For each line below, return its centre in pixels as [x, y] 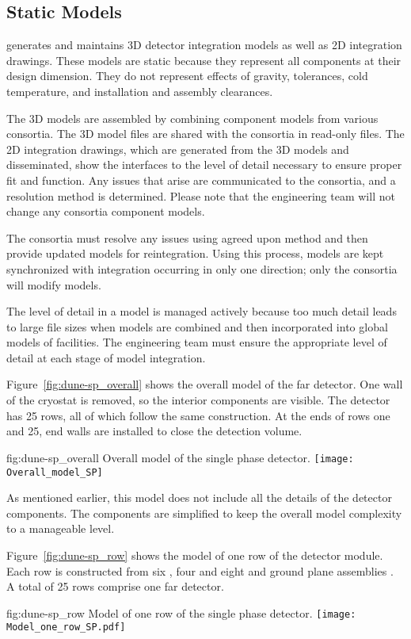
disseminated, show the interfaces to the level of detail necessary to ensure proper [204, 165]
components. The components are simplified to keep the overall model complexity [204, 513]
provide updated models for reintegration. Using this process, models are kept [195, 253]
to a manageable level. [61, 528]
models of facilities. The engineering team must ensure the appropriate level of [197, 342]
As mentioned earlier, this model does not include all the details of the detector [199, 497]
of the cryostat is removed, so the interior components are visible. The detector [198, 400]
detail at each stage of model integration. [106, 357]
